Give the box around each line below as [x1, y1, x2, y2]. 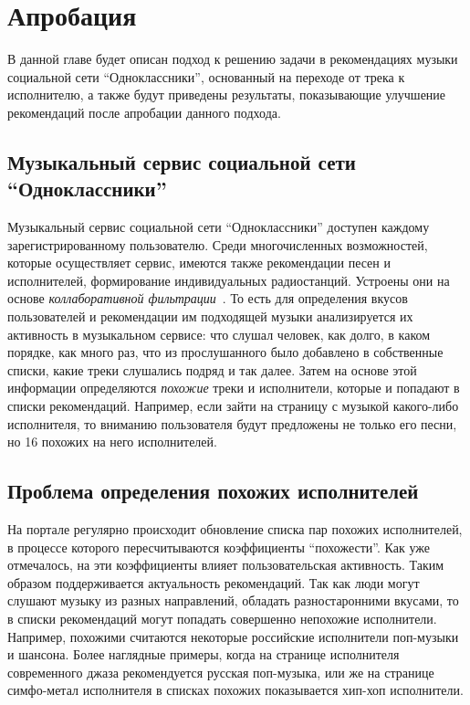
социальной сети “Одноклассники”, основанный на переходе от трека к [7, 67, 405, 86]
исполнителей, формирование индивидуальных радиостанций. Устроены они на [7, 270, 450, 289]
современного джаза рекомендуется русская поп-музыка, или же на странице [7, 662, 434, 681]
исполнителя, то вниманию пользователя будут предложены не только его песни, [7, 414, 457, 433]
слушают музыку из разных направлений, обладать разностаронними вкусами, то [7, 591, 459, 610]
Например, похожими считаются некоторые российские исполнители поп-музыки [7, 626, 459, 646]
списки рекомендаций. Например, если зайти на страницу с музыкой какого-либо [7, 396, 459, 416]
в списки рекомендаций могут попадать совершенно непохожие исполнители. [7, 608, 437, 627]
